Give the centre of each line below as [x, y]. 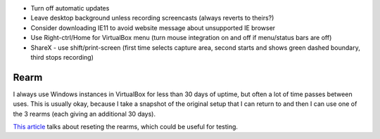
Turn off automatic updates [70, 8]
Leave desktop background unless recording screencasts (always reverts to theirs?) [152, 18]
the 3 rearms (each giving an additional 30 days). [84, 114]
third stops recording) [62, 57]
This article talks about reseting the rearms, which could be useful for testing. [126, 127]
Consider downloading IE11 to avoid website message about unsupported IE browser [153, 27]
